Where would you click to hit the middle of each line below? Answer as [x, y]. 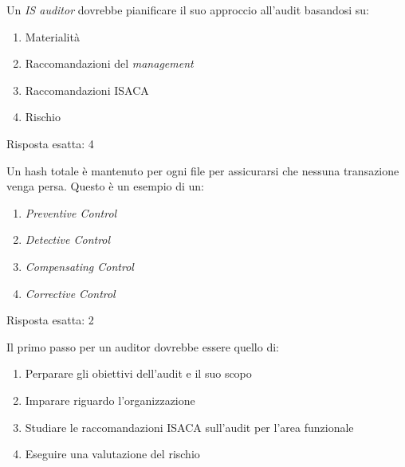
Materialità [52, 36]
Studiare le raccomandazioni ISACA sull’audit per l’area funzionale [189, 427]
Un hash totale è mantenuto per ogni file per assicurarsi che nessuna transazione [203, 170]
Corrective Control [70, 293]
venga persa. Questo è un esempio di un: [105, 186]
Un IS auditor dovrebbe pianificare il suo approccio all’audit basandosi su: [188, 10]
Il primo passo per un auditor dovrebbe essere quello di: [143, 346]
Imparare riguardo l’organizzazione [110, 400]
